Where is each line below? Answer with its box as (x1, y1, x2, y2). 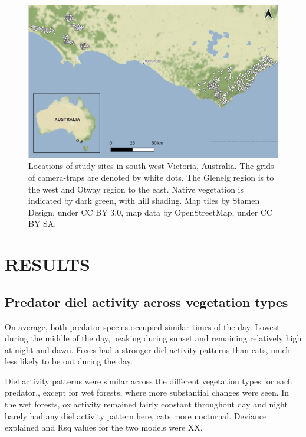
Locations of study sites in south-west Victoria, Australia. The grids (28, 159, 274, 172)
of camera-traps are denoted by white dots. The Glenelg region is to (28, 171, 274, 183)
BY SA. (28, 217, 57, 230)
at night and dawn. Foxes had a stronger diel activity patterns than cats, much (5, 343, 291, 356)
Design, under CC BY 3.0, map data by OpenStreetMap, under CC (28, 206, 272, 218)
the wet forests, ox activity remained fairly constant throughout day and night (5, 398, 288, 410)
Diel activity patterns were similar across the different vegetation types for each (5, 374, 292, 387)
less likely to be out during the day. (5, 355, 133, 367)
